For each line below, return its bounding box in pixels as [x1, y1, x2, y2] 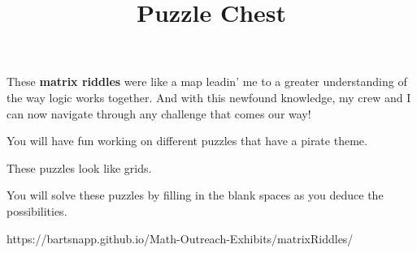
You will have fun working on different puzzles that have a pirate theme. [7, 132, 367, 149]
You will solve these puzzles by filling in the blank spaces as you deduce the [7, 187, 384, 204]
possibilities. [7, 202, 67, 219]
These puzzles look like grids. [7, 159, 152, 176]
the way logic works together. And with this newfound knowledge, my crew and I [7, 88, 411, 105]
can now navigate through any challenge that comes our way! [7, 105, 311, 122]
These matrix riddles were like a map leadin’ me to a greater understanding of [7, 73, 407, 90]
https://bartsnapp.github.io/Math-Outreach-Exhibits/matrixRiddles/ [7, 229, 354, 247]
